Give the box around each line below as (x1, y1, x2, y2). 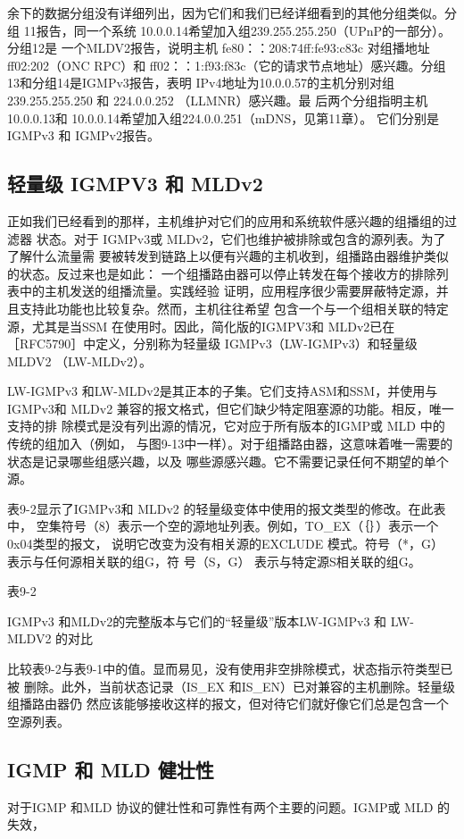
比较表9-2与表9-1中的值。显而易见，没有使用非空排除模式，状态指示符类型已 (7, 659, 453, 678)
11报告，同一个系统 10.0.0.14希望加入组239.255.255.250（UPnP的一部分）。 (23, 21, 452, 39)
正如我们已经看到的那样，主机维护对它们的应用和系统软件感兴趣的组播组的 (7, 211, 444, 230)
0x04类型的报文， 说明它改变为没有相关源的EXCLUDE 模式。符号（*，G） (7, 534, 443, 553)
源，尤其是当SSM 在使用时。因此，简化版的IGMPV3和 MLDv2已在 (7, 316, 395, 335)
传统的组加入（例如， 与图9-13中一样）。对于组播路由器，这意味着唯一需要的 (7, 434, 453, 453)
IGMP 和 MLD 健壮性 (7, 755, 214, 783)
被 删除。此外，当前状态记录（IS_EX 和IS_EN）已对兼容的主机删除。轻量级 (7, 676, 456, 695)
